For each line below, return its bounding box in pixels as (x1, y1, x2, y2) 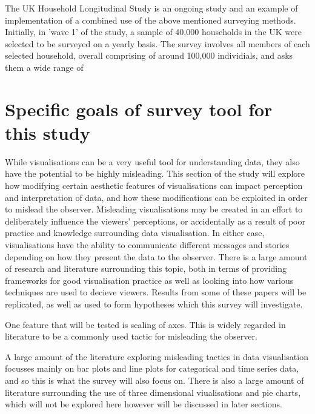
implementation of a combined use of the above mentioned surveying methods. (5, 13, 296, 26)
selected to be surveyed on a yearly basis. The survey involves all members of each (5, 37, 310, 50)
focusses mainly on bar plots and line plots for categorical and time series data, (5, 362, 299, 375)
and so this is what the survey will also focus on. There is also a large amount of (5, 373, 304, 386)
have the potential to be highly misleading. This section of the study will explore (5, 167, 305, 180)
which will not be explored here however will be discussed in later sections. (5, 398, 282, 410)
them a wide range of (5, 61, 84, 73)
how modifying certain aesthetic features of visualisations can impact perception (5, 179, 303, 192)
